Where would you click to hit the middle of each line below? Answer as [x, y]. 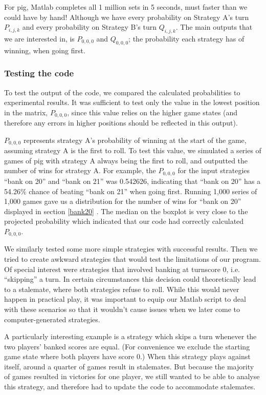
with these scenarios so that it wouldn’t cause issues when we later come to [122, 309]
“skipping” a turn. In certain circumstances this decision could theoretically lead [130, 279]
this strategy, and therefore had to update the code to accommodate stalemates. [130, 387]
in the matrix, [26, 112]
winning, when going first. [45, 50]
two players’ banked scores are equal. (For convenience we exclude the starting [127, 346]
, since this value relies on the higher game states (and [152, 112]
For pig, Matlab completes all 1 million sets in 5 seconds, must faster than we [126, 7]
